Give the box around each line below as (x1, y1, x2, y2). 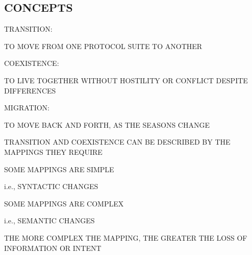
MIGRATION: (4, 102, 49, 113)
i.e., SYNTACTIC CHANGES (4, 181, 98, 192)
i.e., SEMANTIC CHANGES (4, 215, 95, 226)
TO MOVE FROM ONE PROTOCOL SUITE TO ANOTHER (4, 40, 203, 51)
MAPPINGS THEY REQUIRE (4, 146, 103, 157)
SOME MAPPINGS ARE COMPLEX (4, 198, 124, 208)
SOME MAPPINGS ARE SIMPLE (4, 164, 114, 174)
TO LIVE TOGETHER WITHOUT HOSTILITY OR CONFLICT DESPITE (4, 75, 248, 85)
